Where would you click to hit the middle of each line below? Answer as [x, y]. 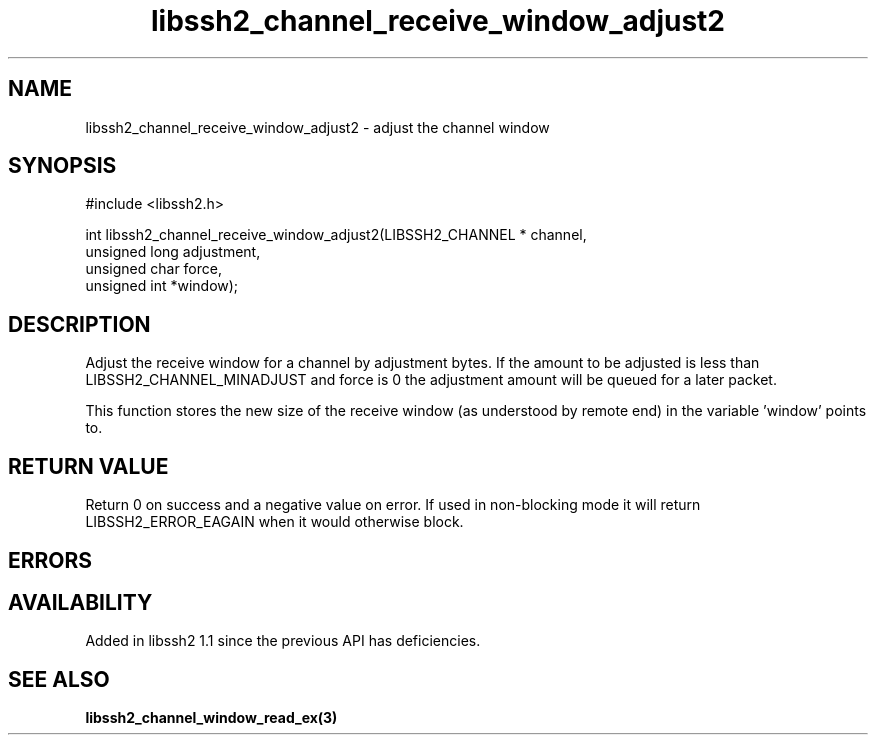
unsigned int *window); [162, 286]
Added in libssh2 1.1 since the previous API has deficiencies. [283, 641]
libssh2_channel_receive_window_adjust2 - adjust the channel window [317, 127]
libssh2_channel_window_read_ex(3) [211, 718]
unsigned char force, [153, 269]
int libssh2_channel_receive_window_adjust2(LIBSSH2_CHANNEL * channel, [336, 235]
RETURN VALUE [88, 466]
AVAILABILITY [80, 602]
